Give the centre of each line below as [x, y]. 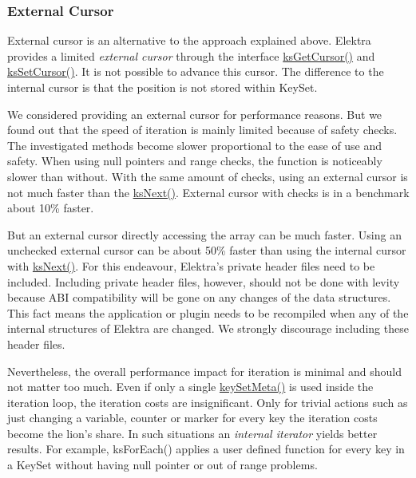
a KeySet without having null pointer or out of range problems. [162, 465]
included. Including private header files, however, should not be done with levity [204, 281]
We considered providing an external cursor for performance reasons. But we [195, 114]
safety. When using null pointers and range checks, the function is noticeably [195, 161]
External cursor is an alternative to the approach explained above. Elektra [189, 40]
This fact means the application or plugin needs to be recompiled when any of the [208, 312]
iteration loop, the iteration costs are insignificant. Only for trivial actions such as [208, 402]
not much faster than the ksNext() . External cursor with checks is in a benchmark [208, 192]
